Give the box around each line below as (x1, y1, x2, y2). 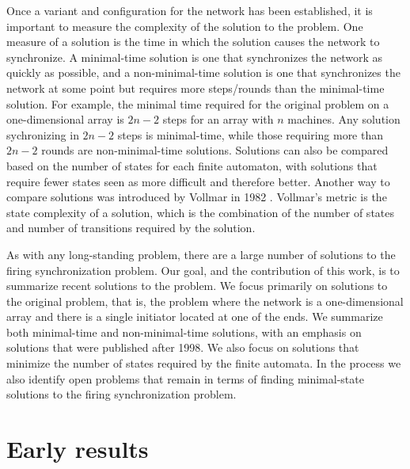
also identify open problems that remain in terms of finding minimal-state (6, 370, 364, 387)
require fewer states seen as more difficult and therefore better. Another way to (6, 173, 390, 189)
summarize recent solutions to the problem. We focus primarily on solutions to (6, 277, 388, 294)
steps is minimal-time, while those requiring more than (117, 126, 384, 143)
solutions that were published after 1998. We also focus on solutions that (6, 339, 359, 356)
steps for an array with (162, 111, 274, 128)
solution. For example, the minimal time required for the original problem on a (6, 95, 389, 112)
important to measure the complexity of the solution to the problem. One (6, 17, 363, 34)
